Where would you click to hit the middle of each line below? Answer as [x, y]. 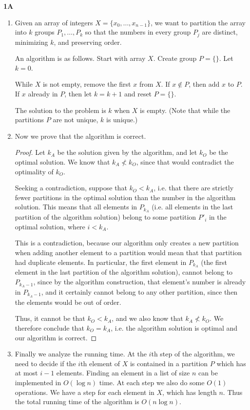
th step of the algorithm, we [193, 354]
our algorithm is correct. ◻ [56, 337]
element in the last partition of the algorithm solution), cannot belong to [124, 272]
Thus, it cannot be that [50, 318]
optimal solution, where [50, 226]
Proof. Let [30, 152]
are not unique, [76, 120]
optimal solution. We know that [62, 161]
